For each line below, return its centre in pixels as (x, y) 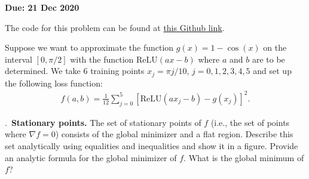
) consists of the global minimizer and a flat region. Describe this (174, 134)
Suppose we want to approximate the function (89, 47)
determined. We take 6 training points (75, 71)
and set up (272, 71)
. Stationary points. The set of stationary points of (103, 122)
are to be (268, 59)
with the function (102, 59)
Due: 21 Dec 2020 (42, 7)
